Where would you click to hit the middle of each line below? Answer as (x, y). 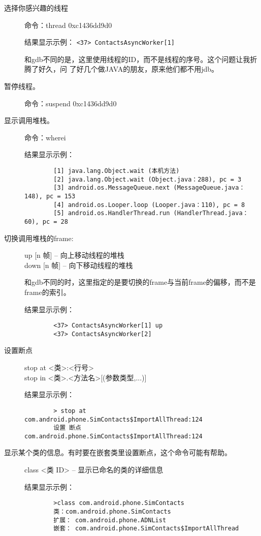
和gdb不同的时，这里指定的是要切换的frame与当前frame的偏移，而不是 (140, 282)
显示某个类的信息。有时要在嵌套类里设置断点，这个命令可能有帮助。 (118, 452)
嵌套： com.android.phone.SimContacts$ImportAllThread (146, 529)
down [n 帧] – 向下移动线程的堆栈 (79, 265)
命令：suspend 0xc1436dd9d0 (71, 103)
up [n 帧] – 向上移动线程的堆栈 (74, 255)
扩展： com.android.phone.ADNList (110, 520)
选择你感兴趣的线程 (36, 8)
